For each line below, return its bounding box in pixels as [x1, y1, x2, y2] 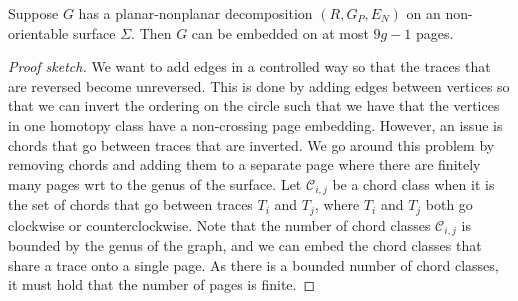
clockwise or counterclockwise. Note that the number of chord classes [8, 214, 431, 235]
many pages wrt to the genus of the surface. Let [8, 173, 302, 194]
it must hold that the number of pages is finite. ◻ [8, 274, 316, 295]
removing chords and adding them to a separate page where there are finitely [8, 154, 481, 175]
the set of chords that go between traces [8, 194, 253, 215]
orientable [8, 22, 69, 43]
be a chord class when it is [332, 173, 495, 194]
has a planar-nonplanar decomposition [78, 3, 313, 23]
